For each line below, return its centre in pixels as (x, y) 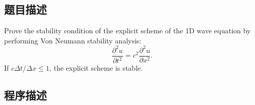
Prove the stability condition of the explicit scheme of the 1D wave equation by (127, 31)
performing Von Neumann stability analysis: (73, 40)
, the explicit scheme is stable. (96, 68)
